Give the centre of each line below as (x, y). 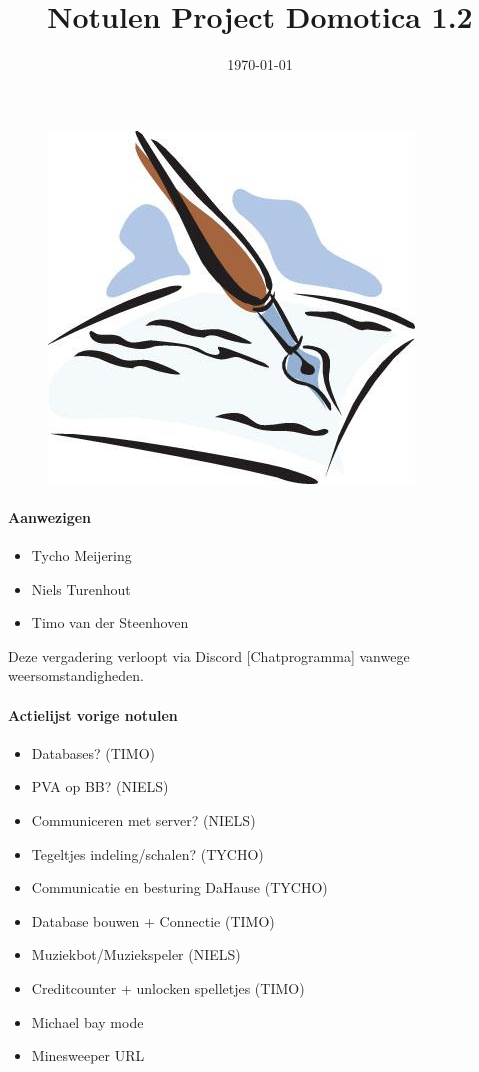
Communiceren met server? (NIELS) (143, 820)
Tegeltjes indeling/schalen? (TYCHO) (147, 853)
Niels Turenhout (81, 588)
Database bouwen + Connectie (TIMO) (153, 920)
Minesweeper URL (88, 1055)
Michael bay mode (87, 1021)
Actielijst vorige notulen (93, 714)
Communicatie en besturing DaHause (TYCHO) (179, 887)
